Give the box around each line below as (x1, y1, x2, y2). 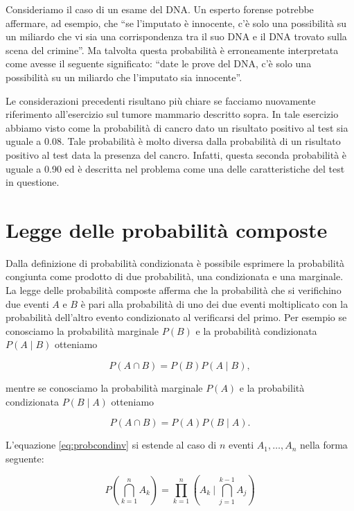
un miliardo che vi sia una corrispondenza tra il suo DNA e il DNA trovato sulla (6, 29, 347, 44)
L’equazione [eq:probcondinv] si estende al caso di (6, 438, 217, 452)
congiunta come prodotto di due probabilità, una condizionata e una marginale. (6, 269, 344, 284)
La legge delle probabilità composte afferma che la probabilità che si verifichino (6, 283, 342, 297)
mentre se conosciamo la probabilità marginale (6, 381, 203, 395)
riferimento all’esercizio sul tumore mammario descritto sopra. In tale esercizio (6, 107, 339, 121)
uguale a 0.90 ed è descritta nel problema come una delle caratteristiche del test (6, 161, 345, 175)
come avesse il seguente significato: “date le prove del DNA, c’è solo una (6, 56, 312, 71)
